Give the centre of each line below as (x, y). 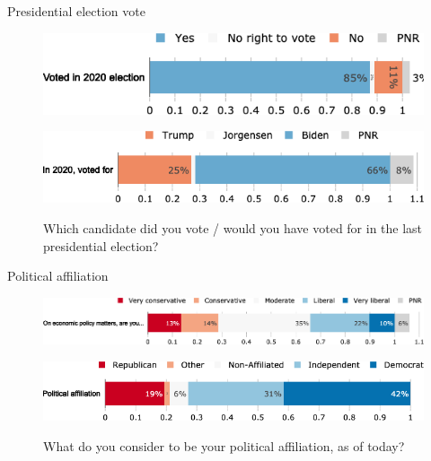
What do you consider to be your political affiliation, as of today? (224, 445)
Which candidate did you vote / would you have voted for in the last (233, 228)
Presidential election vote (76, 11)
